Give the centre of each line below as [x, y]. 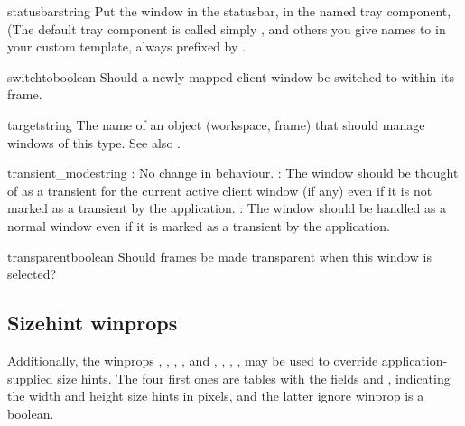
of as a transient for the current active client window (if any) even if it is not [220, 190]
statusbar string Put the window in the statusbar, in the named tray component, [229, 11]
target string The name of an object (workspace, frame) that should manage [216, 124]
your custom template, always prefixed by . [126, 46]
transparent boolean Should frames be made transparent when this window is [220, 256]
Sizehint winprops [93, 323]
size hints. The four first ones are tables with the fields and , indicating [254, 378]
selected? [32, 274]
